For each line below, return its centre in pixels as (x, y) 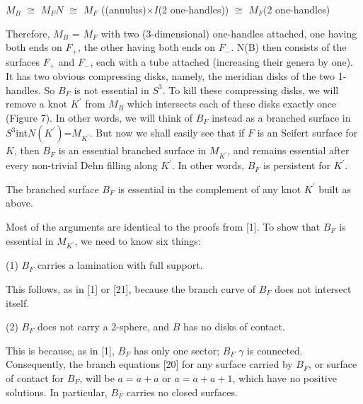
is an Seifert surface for (307, 133)
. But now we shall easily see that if (167, 133)
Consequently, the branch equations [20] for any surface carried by (149, 364)
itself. (18, 302)
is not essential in (111, 90)
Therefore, (28, 33)
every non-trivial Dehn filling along (82, 165)
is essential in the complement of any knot (209, 189)
